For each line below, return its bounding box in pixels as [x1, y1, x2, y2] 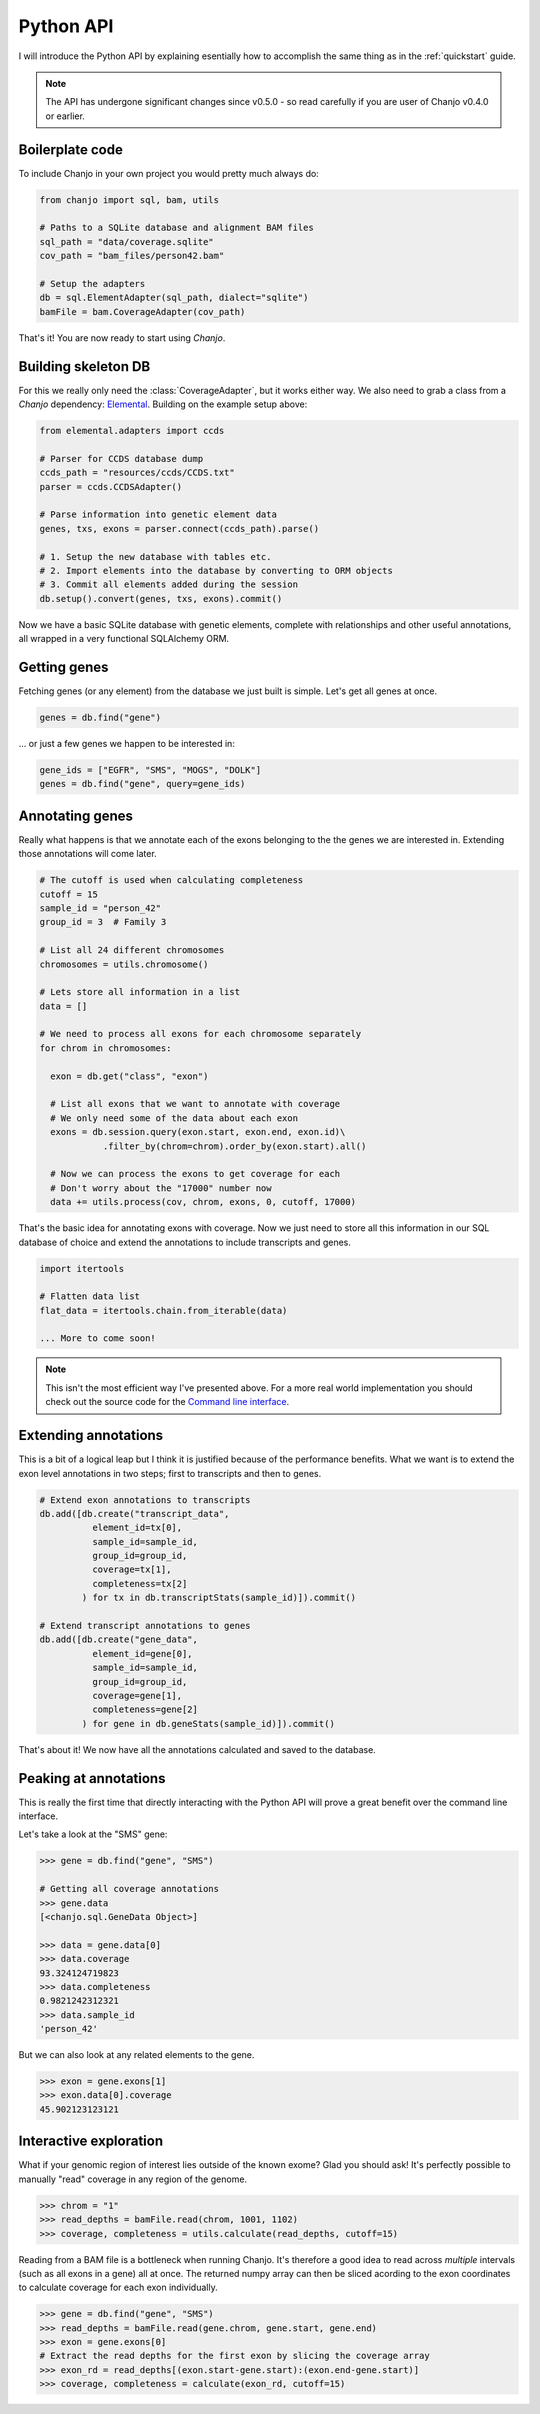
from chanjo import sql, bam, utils [39, 194, 220, 205]
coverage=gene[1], [91, 1690, 183, 1701]
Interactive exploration [18, 2133, 164, 2150]
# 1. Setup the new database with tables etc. [39, 551, 272, 562]
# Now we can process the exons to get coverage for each [50, 1168, 341, 1180]
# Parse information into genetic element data [39, 509, 277, 520]
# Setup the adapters [39, 278, 146, 289]
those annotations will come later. [18, 848, 157, 860]
